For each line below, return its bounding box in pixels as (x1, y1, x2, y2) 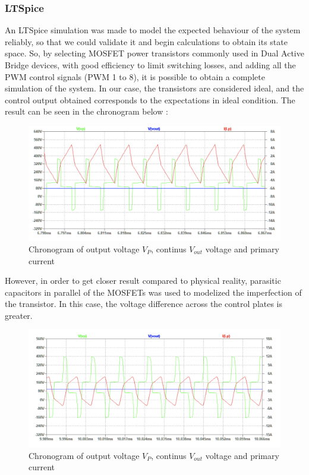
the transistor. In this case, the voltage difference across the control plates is (5, 297, 283, 310)
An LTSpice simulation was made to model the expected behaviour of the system (5, 24, 301, 36)
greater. (5, 309, 33, 321)
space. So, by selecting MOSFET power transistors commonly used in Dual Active (5, 47, 304, 59)
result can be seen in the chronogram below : (5, 105, 168, 118)
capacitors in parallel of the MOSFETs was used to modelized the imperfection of (5, 286, 302, 298)
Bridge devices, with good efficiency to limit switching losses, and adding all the (5, 59, 296, 71)
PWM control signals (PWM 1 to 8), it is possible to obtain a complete (5, 70, 265, 83)
